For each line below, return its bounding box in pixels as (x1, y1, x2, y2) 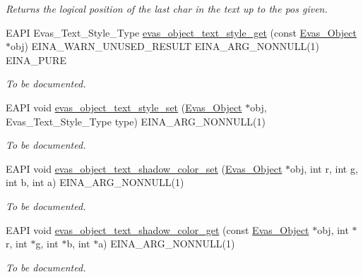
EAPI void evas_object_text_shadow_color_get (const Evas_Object (6, 222, 309, 237)
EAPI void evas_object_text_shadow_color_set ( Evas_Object (6, 161, 282, 176)
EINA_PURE (6, 52, 66, 67)
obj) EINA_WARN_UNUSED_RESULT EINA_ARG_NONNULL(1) (11, 39, 320, 54)
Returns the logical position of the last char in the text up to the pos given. (6, 1, 328, 16)
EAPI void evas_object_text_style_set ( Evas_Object (6, 99, 242, 114)
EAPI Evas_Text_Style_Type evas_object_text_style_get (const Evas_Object (6, 25, 357, 39)
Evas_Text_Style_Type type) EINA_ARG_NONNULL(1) (6, 113, 266, 128)
